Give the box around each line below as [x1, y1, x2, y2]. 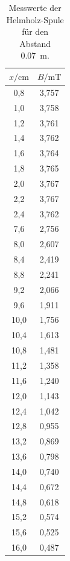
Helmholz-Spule [6, 13, 64, 26]
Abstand [19, 37, 51, 49]
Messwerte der [8, 1, 62, 13]
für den [22, 25, 49, 38]
